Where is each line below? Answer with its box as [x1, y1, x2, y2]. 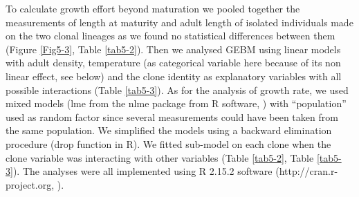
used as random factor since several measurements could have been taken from [6, 109, 338, 124]
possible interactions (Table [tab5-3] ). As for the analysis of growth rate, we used [6, 82, 349, 97]
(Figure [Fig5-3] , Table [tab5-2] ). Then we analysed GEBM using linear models [6, 41, 341, 56]
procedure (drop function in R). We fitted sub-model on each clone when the [6, 136, 331, 151]
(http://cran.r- [275, 164, 338, 178]
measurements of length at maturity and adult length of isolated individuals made [6, 15, 353, 29]
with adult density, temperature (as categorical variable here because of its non [6, 55, 341, 70]
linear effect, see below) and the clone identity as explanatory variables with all [6, 68, 342, 83]
